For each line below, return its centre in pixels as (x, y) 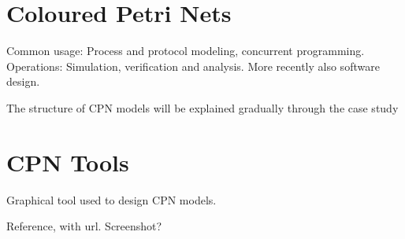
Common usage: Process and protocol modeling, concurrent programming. (186, 51)
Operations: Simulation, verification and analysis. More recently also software (193, 66)
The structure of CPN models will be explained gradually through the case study (202, 107)
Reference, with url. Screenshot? (84, 226)
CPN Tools (68, 162)
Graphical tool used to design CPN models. (111, 199)
